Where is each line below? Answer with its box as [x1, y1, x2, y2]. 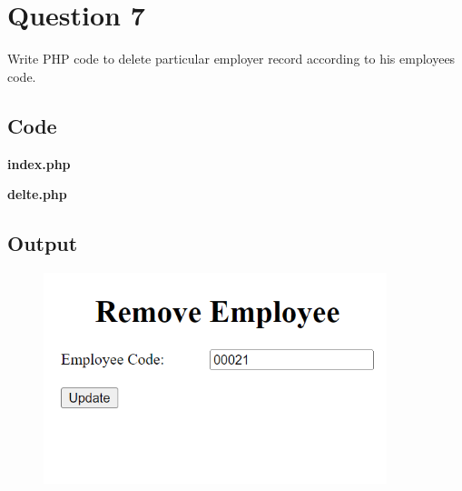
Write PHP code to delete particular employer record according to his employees [7, 49, 456, 68]
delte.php [7, 185, 67, 204]
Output [7, 229, 78, 257]
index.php [7, 154, 71, 173]
